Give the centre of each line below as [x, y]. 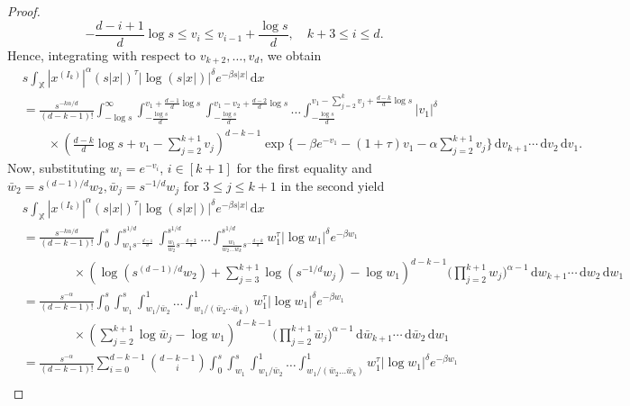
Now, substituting [57, 168]
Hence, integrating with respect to [101, 54]
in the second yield [333, 185]
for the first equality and [304, 168]
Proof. [24, 11]
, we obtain [291, 54]
